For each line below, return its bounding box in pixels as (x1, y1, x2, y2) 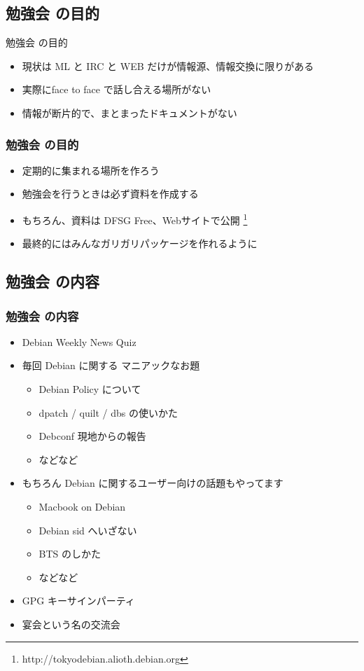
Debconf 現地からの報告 (38, 429, 146, 443)
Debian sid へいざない (38, 523, 137, 537)
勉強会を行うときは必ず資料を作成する (22, 186, 199, 201)
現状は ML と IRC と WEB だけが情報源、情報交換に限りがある (22, 58, 314, 73)
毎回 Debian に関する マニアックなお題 (22, 358, 200, 373)
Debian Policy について (38, 382, 141, 396)
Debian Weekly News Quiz (22, 334, 136, 349)
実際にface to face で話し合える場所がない (22, 82, 211, 97)
